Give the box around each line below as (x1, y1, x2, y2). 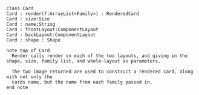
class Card (6, 5, 34, 11)
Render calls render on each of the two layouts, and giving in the (11, 53, 188, 59)
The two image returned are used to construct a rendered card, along (11, 69, 194, 75)
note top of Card (6, 47, 50, 54)
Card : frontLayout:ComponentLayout (6, 26, 99, 32)
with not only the (6, 74, 53, 80)
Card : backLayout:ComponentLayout (6, 32, 96, 38)
